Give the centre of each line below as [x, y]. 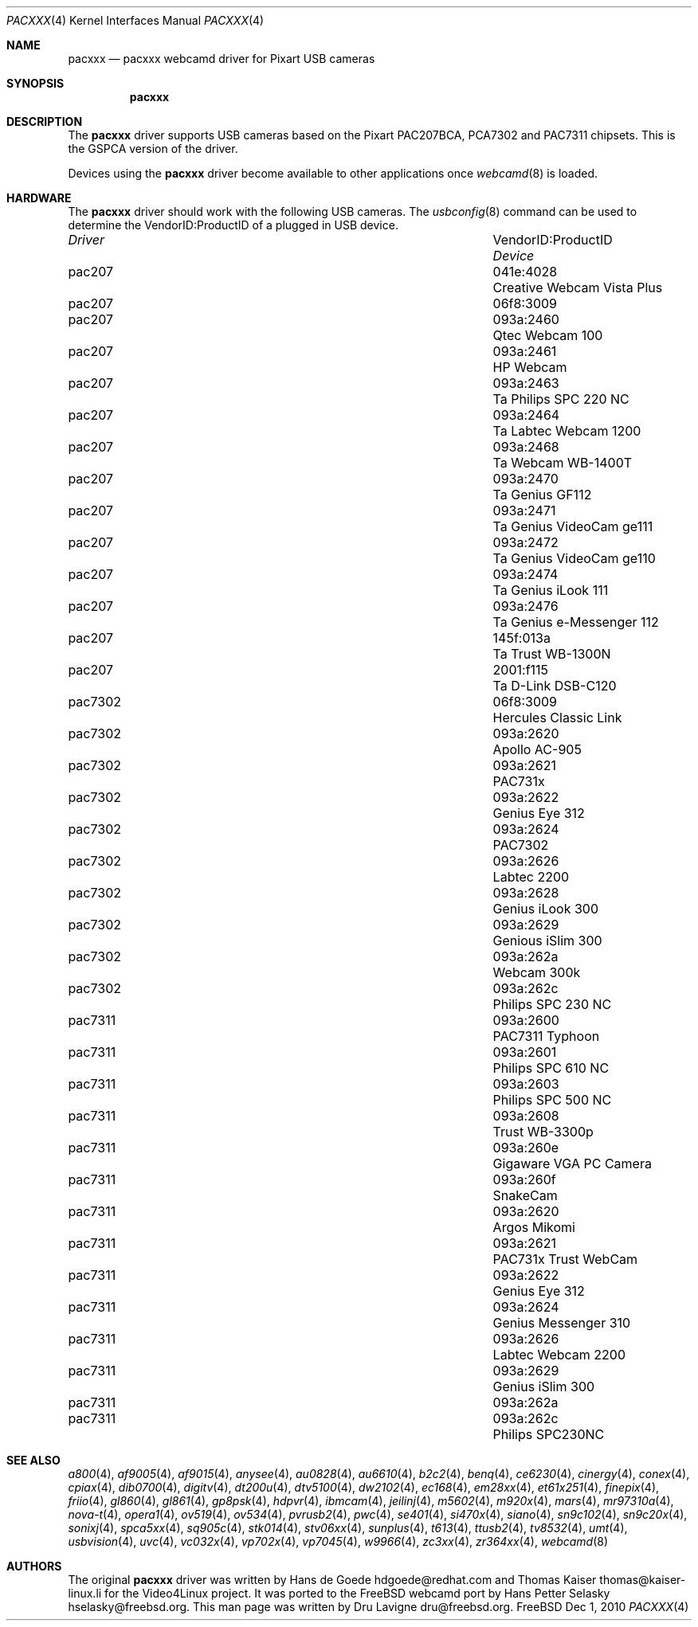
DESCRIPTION [45, 121]
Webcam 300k [537, 972]
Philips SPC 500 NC [552, 1100]
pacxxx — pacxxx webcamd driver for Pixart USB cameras [222, 59]
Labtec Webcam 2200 [559, 1355]
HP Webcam [530, 367]
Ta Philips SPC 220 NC [561, 399]
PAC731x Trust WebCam [565, 1259]
